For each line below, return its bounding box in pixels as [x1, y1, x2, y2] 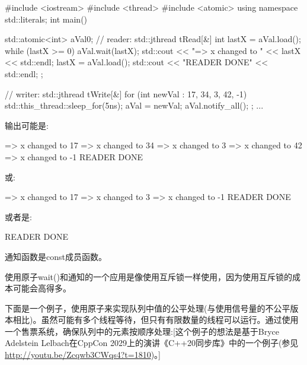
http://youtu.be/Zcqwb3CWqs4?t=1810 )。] [5, 348, 161, 361]
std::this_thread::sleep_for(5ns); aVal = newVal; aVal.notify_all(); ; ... [5, 99, 264, 112]
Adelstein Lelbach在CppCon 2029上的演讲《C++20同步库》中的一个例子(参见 [5, 337, 299, 349]
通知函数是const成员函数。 [5, 250, 107, 262]
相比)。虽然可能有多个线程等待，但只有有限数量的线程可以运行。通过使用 [12, 313, 299, 326]
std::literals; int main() [5, 12, 88, 25]
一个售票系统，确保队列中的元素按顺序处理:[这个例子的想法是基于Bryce [5, 325, 280, 337]
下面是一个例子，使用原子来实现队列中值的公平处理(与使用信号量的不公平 [5, 301, 290, 314]
